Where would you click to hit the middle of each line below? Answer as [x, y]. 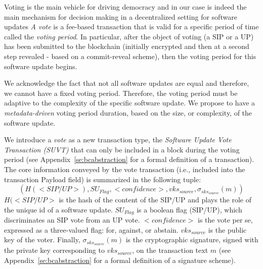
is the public [227, 229]
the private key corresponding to [54, 250]
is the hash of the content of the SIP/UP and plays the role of [155, 200]
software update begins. [41, 66]
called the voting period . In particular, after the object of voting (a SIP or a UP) [129, 36]
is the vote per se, [225, 220]
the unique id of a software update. [58, 209]
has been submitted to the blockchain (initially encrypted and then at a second [127, 46]
